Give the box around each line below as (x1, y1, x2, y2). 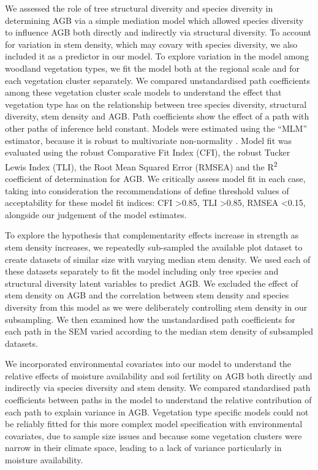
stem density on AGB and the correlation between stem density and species (5, 289, 289, 301)
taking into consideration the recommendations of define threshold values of (5, 184, 289, 197)
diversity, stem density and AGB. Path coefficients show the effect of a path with (5, 110, 309, 123)
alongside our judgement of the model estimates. (5, 208, 187, 221)
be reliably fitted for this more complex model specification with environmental (5, 417, 303, 430)
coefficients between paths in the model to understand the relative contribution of (5, 393, 312, 406)
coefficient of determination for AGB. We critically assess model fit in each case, (5, 172, 306, 184)
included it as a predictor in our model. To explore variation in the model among (5, 50, 309, 63)
